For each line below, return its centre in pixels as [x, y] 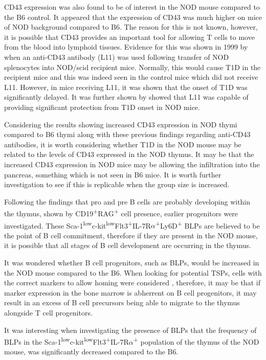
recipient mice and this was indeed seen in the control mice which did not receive [131, 77]
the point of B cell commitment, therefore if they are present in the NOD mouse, [131, 235]
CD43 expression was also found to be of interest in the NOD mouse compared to [132, 7]
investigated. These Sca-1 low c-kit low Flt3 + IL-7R [77, 224]
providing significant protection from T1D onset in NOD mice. [102, 107]
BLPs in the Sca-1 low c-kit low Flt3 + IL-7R [66, 341]
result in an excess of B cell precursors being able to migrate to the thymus [122, 302]
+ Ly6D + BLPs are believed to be [207, 224]
